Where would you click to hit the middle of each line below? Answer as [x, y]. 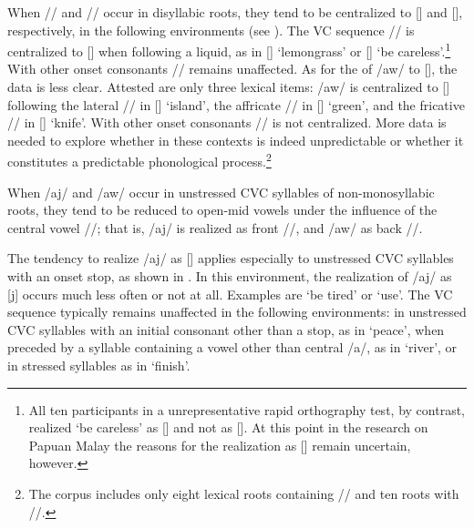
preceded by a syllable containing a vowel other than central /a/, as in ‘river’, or [232, 347]
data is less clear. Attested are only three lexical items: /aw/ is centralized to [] [229, 87]
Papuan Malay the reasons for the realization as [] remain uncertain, [220, 445]
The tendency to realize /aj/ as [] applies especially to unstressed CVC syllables [231, 258]
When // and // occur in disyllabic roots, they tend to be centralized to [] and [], [235, 12]
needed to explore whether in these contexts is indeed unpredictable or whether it [236, 140]
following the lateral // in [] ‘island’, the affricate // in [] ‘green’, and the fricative [236, 104]
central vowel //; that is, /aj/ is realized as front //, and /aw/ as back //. [215, 227]
